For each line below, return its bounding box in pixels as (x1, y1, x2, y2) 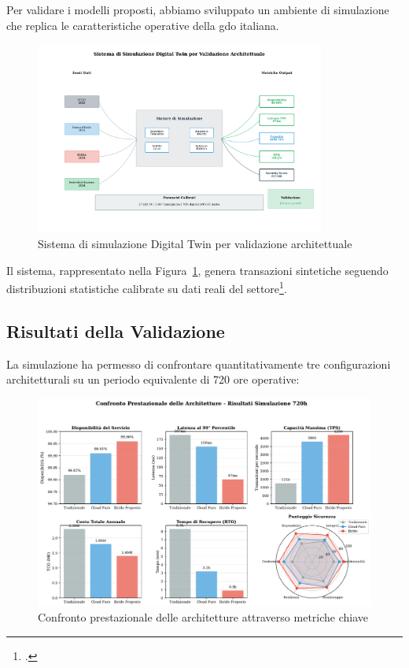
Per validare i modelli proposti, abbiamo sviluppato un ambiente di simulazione (6, 2, 389, 17)
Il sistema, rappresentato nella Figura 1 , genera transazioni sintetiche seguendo (6, 262, 389, 278)
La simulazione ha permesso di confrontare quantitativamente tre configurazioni (6, 355, 391, 372)
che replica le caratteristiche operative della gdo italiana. (6, 17, 279, 33)
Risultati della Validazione (6, 318, 225, 343)
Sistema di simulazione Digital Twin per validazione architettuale (38, 235, 352, 251)
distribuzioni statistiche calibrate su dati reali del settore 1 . (6, 278, 287, 296)
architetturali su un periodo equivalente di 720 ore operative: (6, 371, 300, 388)
